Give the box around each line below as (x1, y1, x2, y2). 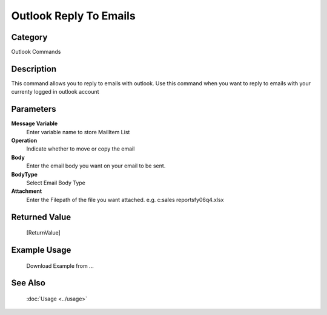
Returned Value (11, 212, 71, 222)
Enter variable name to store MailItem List (26, 128, 130, 135)
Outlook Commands (11, 48, 61, 56)
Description (11, 63, 57, 74)
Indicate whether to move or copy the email (26, 145, 135, 152)
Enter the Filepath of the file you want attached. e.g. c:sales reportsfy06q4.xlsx (26, 196, 224, 203)
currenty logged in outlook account (11, 88, 99, 96)
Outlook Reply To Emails (11, 9, 136, 22)
